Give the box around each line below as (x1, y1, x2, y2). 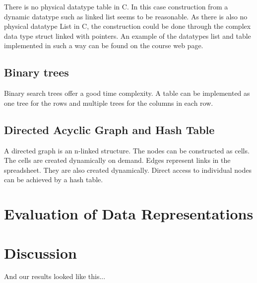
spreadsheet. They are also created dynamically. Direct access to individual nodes (4, 164, 252, 175)
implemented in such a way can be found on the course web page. (4, 40, 203, 51)
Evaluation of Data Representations (4, 204, 254, 224)
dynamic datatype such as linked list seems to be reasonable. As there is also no (4, 11, 248, 21)
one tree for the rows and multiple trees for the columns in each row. (4, 97, 213, 108)
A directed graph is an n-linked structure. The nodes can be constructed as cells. (4, 145, 250, 155)
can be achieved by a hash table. (4, 174, 103, 185)
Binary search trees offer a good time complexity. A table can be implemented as (4, 88, 250, 98)
